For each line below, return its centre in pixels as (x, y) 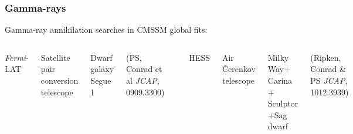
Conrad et (144, 69)
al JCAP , (143, 80)
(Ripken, (326, 57)
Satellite (55, 57)
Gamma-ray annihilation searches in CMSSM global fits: (106, 30)
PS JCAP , (329, 80)
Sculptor (283, 103)
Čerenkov (239, 69)
